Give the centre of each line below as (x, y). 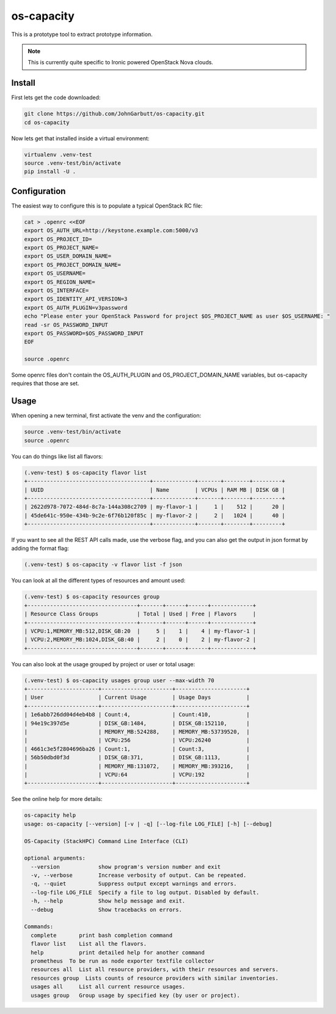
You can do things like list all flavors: (57, 456)
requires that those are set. (45, 383)
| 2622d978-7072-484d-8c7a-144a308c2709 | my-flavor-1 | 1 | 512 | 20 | (155, 507)
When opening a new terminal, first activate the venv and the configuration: (106, 416)
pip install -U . (50, 172)
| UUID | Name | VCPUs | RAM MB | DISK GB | (155, 490)
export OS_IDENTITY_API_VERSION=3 (76, 299)
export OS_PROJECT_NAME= (61, 248)
